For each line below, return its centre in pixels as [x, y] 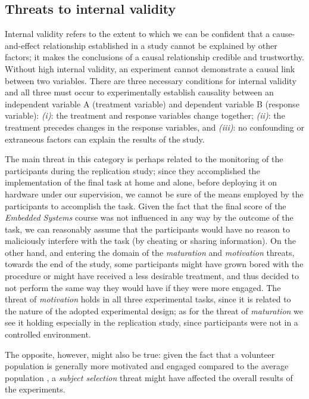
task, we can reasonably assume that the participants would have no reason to [147, 229]
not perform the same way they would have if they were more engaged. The [143, 287]
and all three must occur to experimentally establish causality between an [139, 92]
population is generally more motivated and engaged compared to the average [147, 366]
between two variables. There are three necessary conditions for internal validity [151, 80]
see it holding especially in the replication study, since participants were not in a [152, 322]
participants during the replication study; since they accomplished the [132, 170]
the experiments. [35, 389]
